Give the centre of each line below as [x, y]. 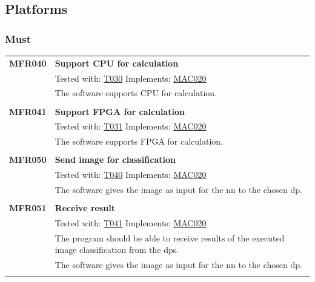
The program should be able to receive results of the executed [170, 238]
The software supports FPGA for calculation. [139, 141]
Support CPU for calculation [117, 63]
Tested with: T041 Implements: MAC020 [131, 222]
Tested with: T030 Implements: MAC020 [131, 78]
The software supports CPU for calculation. [136, 93]
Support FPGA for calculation [120, 111]
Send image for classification [115, 159]
